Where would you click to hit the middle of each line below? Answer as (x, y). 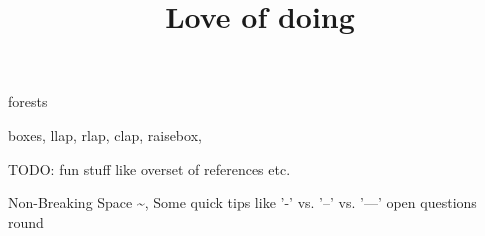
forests (28, 101)
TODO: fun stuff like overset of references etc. (149, 168)
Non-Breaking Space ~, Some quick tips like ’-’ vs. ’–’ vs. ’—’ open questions (242, 202)
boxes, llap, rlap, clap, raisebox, (105, 134)
